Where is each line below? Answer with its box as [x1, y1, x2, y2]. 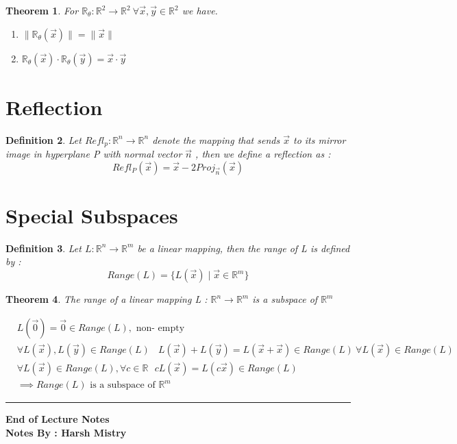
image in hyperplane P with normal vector [5, 147, 182, 161]
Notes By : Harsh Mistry [5, 425, 127, 439]
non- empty [136, 323, 185, 333]
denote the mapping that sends [152, 132, 280, 147]
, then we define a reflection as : [195, 147, 331, 161]
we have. [182, 3, 218, 17]
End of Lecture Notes [5, 412, 110, 426]
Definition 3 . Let [5, 241, 82, 255]
